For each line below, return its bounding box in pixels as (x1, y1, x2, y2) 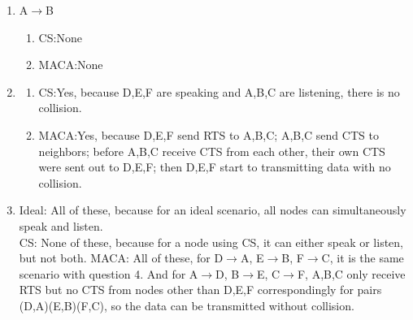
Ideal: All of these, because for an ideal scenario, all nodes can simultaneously (19, 201, 406, 218)
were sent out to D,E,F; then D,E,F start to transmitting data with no (38, 158, 391, 175)
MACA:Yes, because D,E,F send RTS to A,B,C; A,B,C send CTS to (38, 126, 379, 143)
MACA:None (38, 56, 103, 73)
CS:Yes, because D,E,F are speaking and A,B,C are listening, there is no (38, 83, 400, 100)
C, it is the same (321, 249, 404, 266)
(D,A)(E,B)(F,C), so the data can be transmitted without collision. (19, 296, 354, 314)
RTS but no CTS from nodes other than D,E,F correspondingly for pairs (19, 281, 382, 298)
